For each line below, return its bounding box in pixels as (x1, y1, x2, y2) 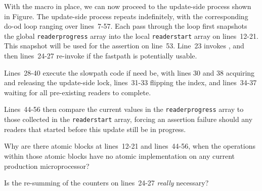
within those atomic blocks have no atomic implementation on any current (4, 150, 235, 161)
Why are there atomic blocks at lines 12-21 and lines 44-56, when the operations (4, 141, 256, 151)
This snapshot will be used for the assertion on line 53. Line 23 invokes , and (4, 40, 244, 51)
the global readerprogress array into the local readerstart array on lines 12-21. (4, 30, 258, 41)
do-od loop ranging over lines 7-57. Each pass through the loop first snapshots (4, 21, 247, 31)
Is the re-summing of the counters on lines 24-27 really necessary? (4, 177, 209, 188)
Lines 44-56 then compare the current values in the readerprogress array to (4, 104, 244, 114)
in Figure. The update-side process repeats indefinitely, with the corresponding (4, 11, 248, 21)
